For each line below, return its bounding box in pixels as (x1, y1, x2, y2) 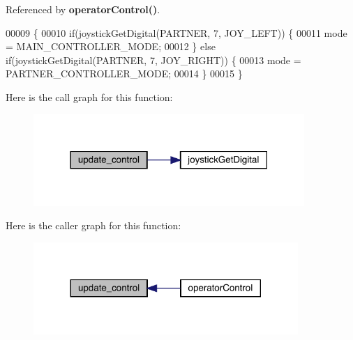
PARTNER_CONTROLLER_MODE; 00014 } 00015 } (6, 66, 243, 81)
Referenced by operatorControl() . (6, 2, 160, 16)
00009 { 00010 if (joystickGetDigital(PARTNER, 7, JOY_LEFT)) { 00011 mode (6, 25, 347, 40)
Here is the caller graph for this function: (6, 218, 181, 233)
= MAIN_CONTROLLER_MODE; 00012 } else (6, 39, 216, 54)
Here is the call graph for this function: (6, 89, 173, 104)
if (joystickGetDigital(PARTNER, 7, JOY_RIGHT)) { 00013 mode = (6, 52, 301, 67)
